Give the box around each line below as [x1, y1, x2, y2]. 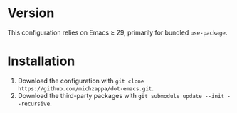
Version [7, 5, 55, 21]
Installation [7, 53, 75, 69]
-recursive [17, 100, 51, 107]
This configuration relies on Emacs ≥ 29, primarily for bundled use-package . [7, 28, 228, 37]
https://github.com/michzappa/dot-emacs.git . [17, 83, 154, 93]
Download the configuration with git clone [17, 76, 144, 85]
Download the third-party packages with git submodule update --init [17, 91, 225, 100]
